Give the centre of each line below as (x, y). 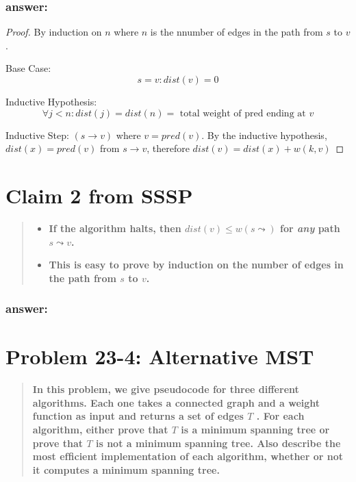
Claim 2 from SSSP (99, 195)
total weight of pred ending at (243, 113)
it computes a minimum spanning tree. (126, 469)
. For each (280, 416)
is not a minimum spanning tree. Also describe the (218, 443)
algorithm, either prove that (100, 430)
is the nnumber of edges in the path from (237, 32)
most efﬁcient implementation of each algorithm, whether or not (188, 456)
